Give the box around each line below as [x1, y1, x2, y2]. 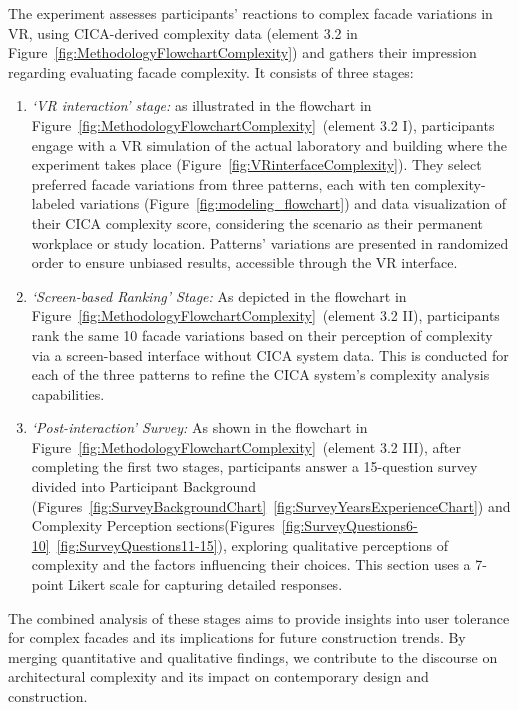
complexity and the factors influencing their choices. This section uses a [31, 554, 471, 575]
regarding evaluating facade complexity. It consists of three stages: [8, 61, 414, 82]
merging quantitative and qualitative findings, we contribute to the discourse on [8, 646, 498, 667]
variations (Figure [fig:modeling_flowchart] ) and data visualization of [79, 193, 507, 214]
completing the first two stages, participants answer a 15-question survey [31, 456, 478, 477]
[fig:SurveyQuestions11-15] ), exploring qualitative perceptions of [56, 534, 448, 555]
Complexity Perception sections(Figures [31, 515, 275, 536]
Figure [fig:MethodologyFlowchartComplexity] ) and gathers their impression [8, 42, 477, 63]
